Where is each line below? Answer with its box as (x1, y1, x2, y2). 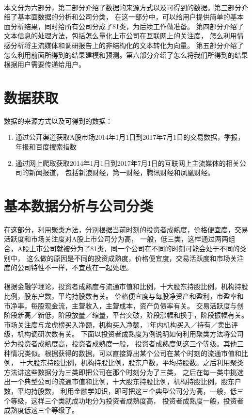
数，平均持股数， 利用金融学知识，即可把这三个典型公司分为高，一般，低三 (4, 386, 244, 396)
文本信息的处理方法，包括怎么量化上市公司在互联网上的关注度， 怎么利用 (4, 31, 237, 41)
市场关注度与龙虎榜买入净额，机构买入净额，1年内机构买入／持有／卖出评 (4, 319, 238, 329)
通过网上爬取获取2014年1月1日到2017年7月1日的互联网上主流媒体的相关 (15, 158, 239, 168)
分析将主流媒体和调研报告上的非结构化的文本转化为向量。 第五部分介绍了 (10, 40, 244, 50)
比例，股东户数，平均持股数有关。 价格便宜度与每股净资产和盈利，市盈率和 (4, 290, 244, 301)
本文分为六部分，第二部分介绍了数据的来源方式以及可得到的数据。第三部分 (4, 2, 241, 12)
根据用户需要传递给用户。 (4, 59, 85, 69)
